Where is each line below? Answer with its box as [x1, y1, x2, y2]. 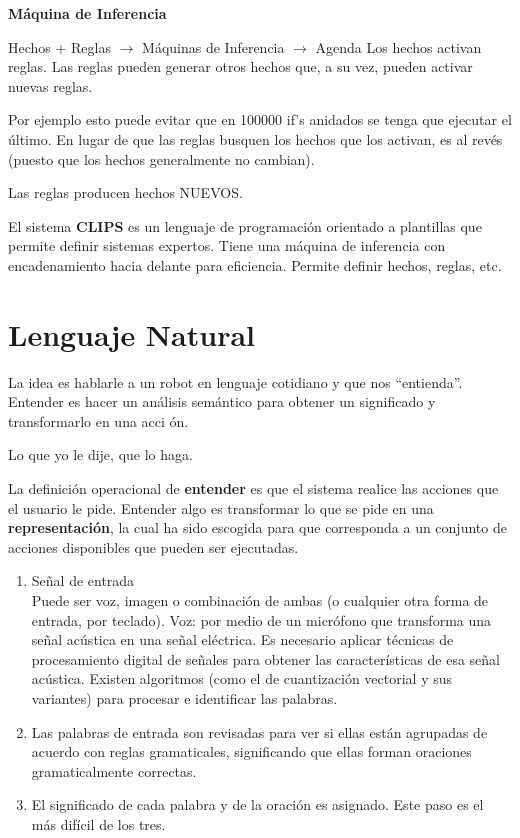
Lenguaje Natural [8, 313, 255, 354]
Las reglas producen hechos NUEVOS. [8, 182, 243, 203]
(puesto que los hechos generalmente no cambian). [8, 148, 315, 169]
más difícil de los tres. [31, 813, 166, 834]
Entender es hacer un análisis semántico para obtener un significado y [8, 391, 436, 412]
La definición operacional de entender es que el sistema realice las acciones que [8, 478, 499, 499]
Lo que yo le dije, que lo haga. [8, 444, 193, 465]
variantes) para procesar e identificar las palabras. [31, 687, 338, 708]
